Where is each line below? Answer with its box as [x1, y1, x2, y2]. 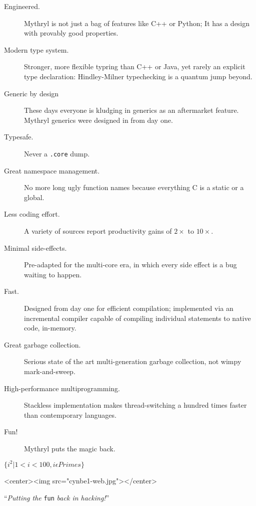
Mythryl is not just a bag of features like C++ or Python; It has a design [24, 18, 250, 28]
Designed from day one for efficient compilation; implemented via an [24, 302, 233, 313]
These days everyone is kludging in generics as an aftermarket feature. [24, 105, 239, 115]
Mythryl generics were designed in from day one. [24, 114, 173, 125]
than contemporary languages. [24, 409, 116, 420]
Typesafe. [4, 131, 33, 142]
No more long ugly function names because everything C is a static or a [24, 182, 244, 193]
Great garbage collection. [4, 339, 81, 350]
